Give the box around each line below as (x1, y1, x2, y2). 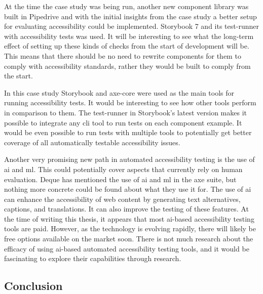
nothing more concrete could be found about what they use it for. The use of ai (4, 184, 251, 194)
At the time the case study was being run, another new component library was (4, 1, 249, 11)
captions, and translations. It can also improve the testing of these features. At (4, 203, 249, 214)
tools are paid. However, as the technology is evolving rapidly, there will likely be (4, 223, 256, 234)
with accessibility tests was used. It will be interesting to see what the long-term (4, 30, 254, 41)
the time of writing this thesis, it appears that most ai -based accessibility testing (4, 213, 254, 224)
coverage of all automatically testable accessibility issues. (4, 137, 180, 147)
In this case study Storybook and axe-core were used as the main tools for (4, 87, 235, 98)
